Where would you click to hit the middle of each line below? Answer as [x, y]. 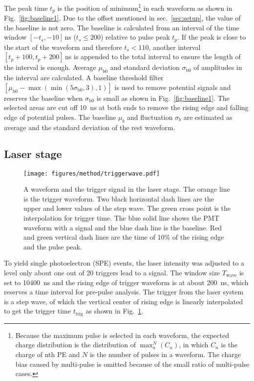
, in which [194, 345]
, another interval [175, 47]
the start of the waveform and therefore [63, 47]
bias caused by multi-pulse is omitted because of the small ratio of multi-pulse [132, 364]
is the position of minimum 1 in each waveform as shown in [145, 7]
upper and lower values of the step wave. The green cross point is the [127, 208]
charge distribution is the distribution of [75, 345]
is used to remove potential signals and [173, 87]
